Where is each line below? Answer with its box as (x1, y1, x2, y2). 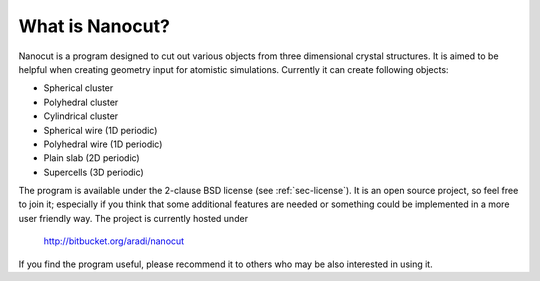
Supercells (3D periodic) (43, 166, 144, 178)
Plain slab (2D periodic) (43, 152, 140, 164)
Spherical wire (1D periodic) (43, 124, 158, 136)
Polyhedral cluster (43, 96, 119, 108)
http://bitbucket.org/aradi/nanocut (43, 235, 185, 247)
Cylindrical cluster (43, 110, 119, 122)
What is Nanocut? (18, 15, 170, 37)
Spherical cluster (43, 82, 114, 94)
